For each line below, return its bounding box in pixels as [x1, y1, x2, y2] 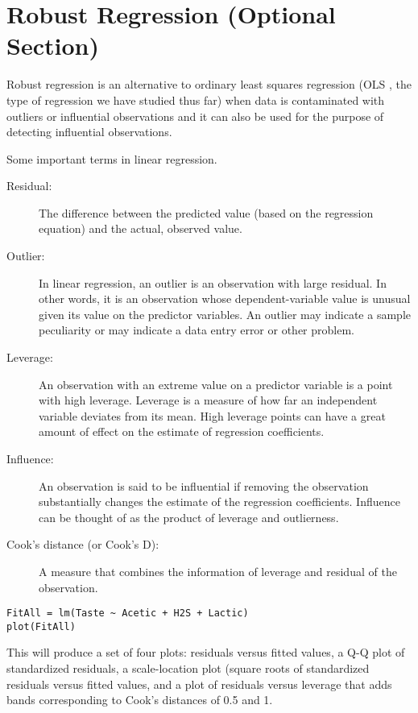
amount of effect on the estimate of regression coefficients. [39, 423, 325, 440]
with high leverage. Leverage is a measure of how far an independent [39, 392, 378, 408]
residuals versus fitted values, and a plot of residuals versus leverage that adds [6, 675, 392, 692]
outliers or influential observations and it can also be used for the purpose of [6, 107, 384, 124]
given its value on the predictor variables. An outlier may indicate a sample [39, 305, 411, 322]
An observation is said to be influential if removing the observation [39, 477, 369, 494]
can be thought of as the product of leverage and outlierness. [39, 508, 339, 525]
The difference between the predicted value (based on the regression [39, 204, 374, 221]
